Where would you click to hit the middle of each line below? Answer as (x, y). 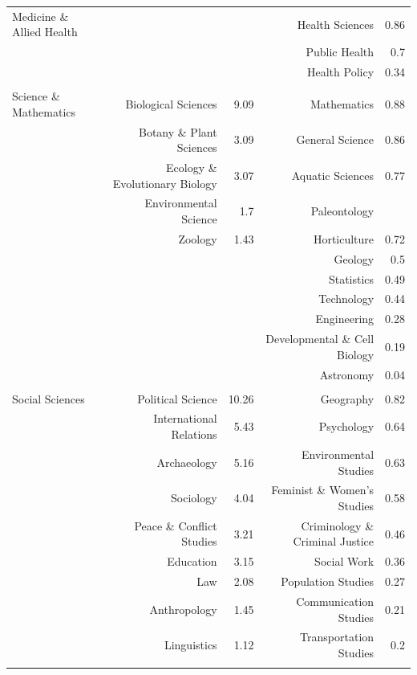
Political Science (177, 398)
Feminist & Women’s (323, 490)
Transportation (337, 637)
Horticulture (344, 238)
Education (192, 561)
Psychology (346, 426)
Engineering (345, 319)
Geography (347, 398)
